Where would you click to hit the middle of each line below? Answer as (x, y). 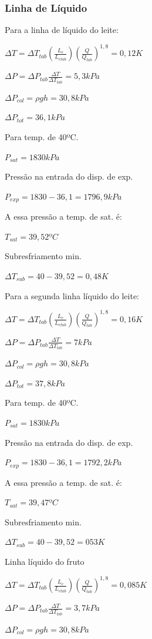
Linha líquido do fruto (45, 561)
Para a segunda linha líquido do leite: (72, 295)
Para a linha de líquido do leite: (62, 30)
